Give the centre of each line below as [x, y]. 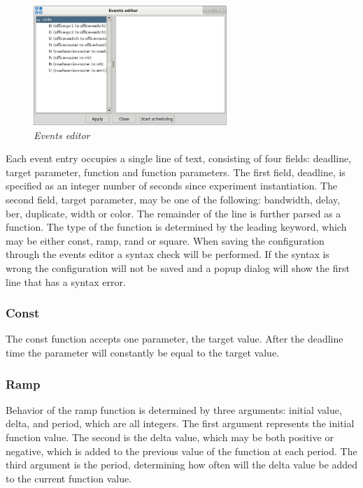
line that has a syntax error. [66, 281]
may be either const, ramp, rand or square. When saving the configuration [165, 240]
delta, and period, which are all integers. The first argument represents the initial [180, 423]
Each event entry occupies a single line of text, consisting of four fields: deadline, [179, 158]
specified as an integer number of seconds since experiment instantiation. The [172, 186]
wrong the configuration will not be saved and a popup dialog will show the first [178, 268]
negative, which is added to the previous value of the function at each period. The [181, 451]
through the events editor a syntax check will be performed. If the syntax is [168, 254]
